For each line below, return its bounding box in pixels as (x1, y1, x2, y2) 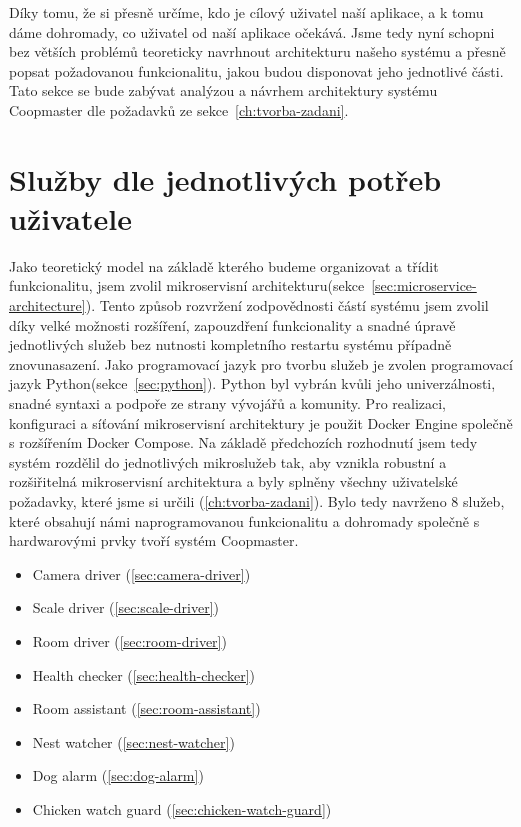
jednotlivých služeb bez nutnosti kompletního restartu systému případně (9, 334, 452, 355)
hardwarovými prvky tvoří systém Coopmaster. (9, 530, 299, 551)
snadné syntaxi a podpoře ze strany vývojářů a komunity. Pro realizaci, (9, 393, 446, 414)
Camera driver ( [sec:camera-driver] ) (32, 563, 251, 584)
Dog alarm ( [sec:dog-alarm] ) (32, 765, 204, 786)
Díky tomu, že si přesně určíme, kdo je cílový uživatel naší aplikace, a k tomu (9, 2, 484, 22)
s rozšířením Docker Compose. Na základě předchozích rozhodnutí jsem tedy (9, 432, 478, 453)
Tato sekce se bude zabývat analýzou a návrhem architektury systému (9, 80, 438, 101)
